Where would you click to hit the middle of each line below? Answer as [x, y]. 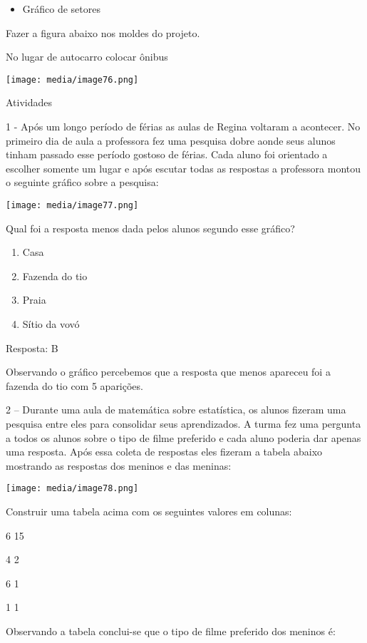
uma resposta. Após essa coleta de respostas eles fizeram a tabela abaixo [164, 452]
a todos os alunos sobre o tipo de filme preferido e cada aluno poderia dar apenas [183, 437]
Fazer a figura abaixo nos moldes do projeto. [103, 32]
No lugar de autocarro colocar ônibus [87, 57]
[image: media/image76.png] [72, 79]
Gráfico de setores [61, 9]
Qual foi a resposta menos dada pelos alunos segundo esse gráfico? [150, 228]
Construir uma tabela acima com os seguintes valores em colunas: [149, 511]
